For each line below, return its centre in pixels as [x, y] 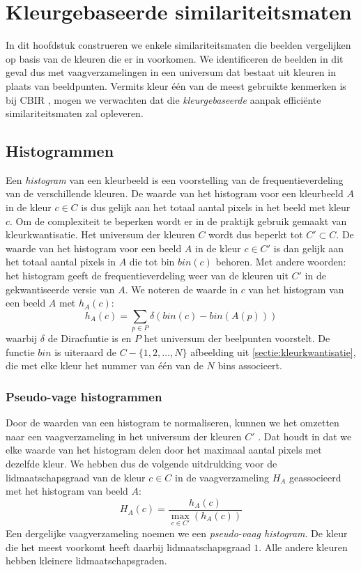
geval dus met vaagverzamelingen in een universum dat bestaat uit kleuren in [171, 72]
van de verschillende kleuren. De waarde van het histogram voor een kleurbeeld [175, 193]
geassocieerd [315, 477]
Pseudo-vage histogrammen [84, 396]
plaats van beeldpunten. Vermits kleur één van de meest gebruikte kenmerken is [176, 85]
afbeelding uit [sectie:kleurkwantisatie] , [273, 351]
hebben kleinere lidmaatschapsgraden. [86, 561]
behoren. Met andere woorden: [281, 262]
